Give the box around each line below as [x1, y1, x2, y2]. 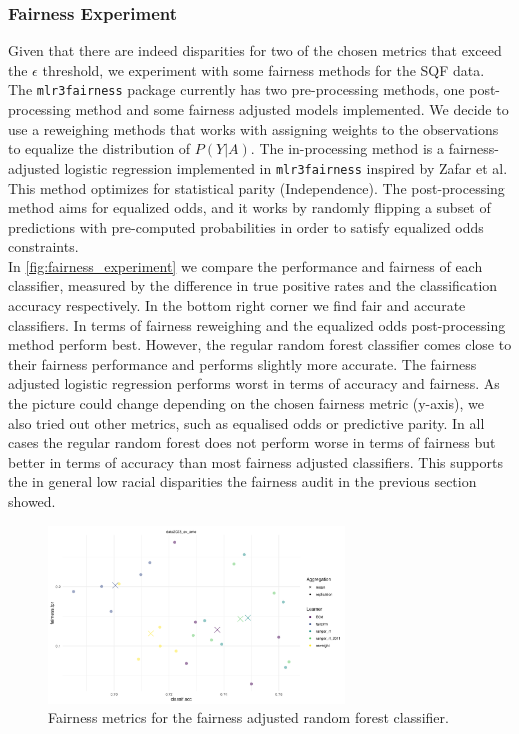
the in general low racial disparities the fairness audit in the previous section [8, 471, 477, 492]
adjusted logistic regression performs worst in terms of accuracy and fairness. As [8, 373, 500, 394]
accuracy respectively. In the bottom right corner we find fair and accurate [8, 295, 466, 316]
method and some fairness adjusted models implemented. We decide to [75, 99, 509, 120]
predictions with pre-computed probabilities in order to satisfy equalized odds [8, 216, 484, 237]
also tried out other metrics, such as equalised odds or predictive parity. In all [8, 412, 485, 433]
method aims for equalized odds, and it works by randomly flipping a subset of [8, 197, 491, 218]
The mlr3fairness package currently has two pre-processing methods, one [8, 79, 465, 100]
